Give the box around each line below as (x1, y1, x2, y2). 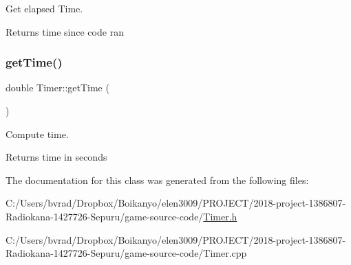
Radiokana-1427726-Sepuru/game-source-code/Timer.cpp (6, 246, 247, 260)
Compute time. (6, 126, 69, 141)
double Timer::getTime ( (6, 80, 109, 95)
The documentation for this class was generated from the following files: (6, 172, 309, 187)
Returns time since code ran (6, 24, 124, 38)
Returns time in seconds (6, 150, 107, 164)
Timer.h (203, 209, 237, 223)
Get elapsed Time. (6, 1, 83, 15)
